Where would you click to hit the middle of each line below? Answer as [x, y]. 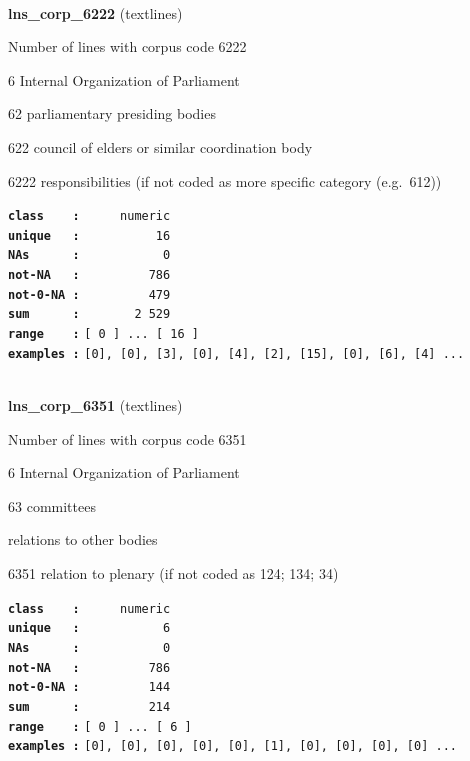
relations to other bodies [83, 539]
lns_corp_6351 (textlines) [95, 405]
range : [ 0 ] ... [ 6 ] [100, 726]
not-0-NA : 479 [89, 294]
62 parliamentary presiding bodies [112, 113]
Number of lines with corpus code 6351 [127, 438]
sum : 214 [89, 706]
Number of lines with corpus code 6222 [127, 46]
